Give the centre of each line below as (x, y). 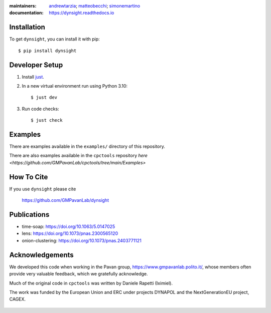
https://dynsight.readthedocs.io (82, 13)
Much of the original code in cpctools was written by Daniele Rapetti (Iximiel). (91, 283)
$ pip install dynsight (47, 51)
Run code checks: (41, 109)
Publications (29, 215)
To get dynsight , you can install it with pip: (54, 39)
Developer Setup (36, 65)
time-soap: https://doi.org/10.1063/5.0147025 (69, 227)
